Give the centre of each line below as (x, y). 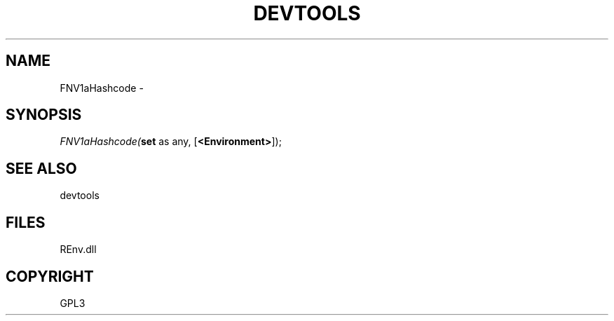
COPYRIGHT (50, 276)
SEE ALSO (41, 168)
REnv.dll (78, 250)
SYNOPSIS (44, 115)
